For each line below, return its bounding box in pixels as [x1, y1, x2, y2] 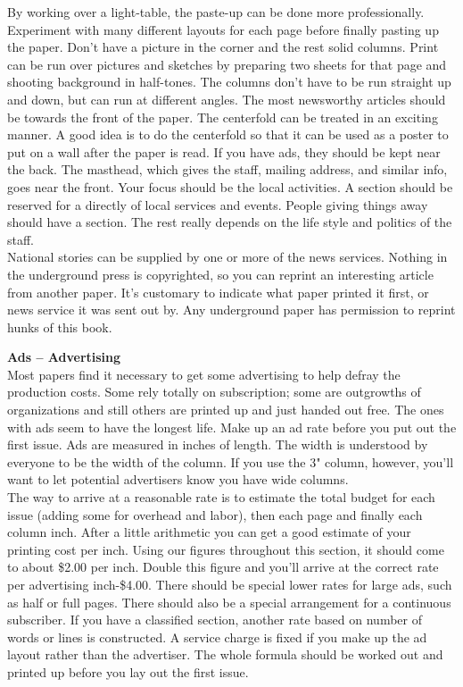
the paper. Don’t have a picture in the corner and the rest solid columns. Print [7, 38, 439, 56]
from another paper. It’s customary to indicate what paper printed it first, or [7, 282, 429, 301]
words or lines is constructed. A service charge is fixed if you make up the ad [7, 627, 427, 646]
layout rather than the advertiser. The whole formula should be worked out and [7, 645, 443, 664]
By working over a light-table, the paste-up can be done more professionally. [7, 3, 425, 21]
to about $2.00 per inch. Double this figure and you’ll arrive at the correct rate [7, 557, 439, 576]
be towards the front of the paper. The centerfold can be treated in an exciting [7, 107, 438, 126]
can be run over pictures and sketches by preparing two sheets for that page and [7, 54, 447, 73]
